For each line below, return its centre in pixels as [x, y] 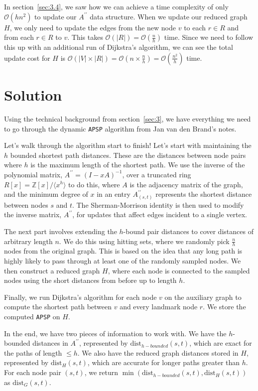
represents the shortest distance [204, 194]
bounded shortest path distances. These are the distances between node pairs [128, 155]
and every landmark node [159, 307]
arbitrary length [28, 241]
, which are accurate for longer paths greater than [164, 362]
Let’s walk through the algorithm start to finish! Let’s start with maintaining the [128, 145]
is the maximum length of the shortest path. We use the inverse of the [138, 165]
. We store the [224, 307]
